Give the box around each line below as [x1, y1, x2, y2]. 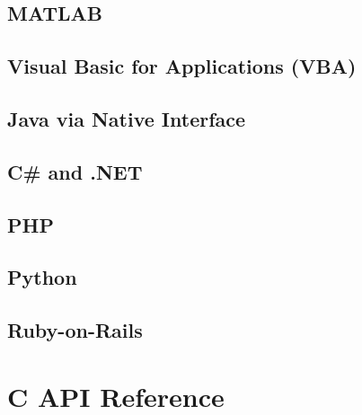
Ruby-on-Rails [7, 316, 143, 344]
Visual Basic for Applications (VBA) [7, 52, 357, 80]
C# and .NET [7, 157, 143, 185]
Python [7, 263, 77, 291]
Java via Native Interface [7, 104, 246, 132]
